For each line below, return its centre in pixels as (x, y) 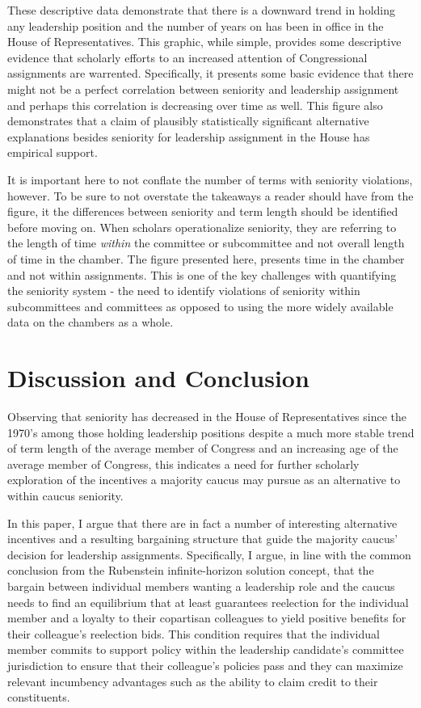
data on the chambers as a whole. (91, 322)
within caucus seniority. (65, 495)
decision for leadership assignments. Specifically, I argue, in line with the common (209, 554)
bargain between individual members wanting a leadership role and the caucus (201, 586)
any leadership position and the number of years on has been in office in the (196, 25)
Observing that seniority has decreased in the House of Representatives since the (207, 416)
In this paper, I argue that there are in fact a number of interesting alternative (202, 523)
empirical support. (53, 152)
